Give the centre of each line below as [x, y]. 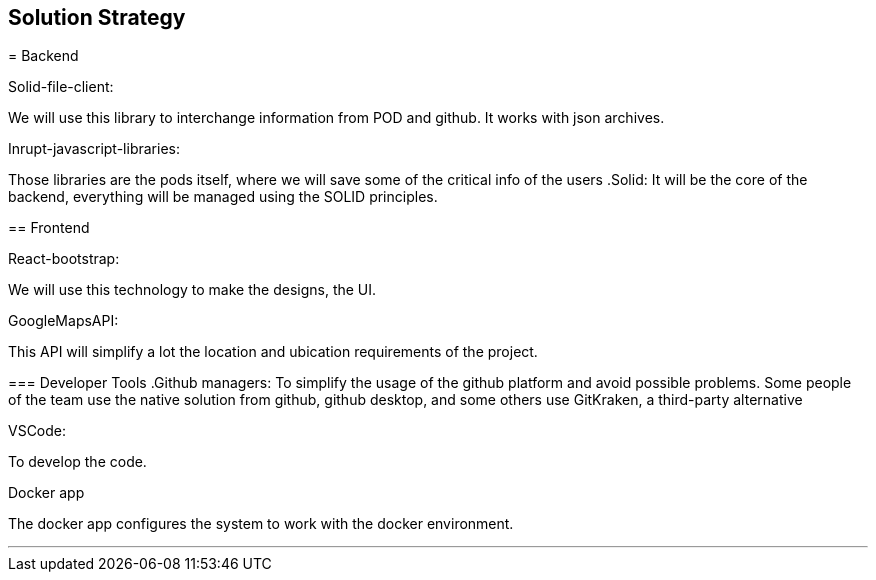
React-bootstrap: [64, 259]
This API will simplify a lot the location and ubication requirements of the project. [273, 352]
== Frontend [49, 228]
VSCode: [37, 431]
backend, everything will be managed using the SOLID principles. [223, 197]
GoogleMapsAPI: [63, 321]
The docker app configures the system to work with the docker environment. [261, 524]
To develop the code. [77, 462]
